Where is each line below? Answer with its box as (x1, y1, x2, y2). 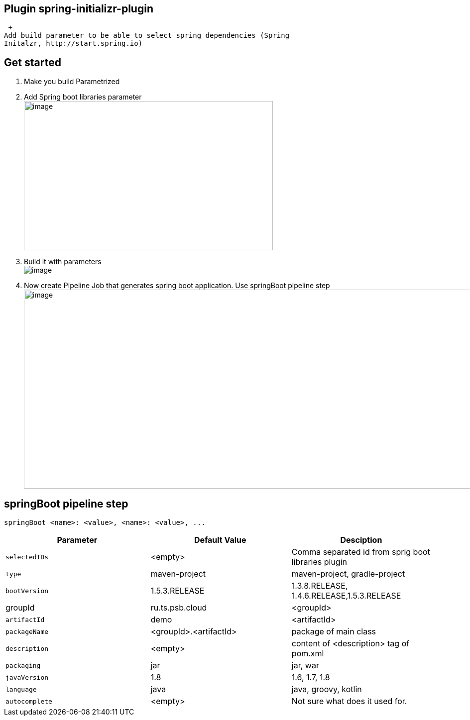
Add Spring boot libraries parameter (24, 93, 142, 102)
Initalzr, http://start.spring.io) (4, 39, 143, 48)
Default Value (194, 535, 246, 545)
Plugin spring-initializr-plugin (4, 2, 153, 15)
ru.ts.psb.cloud (150, 603, 207, 613)
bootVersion (5, 587, 49, 595)
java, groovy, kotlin (291, 684, 362, 695)
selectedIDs (5, 553, 49, 561)
